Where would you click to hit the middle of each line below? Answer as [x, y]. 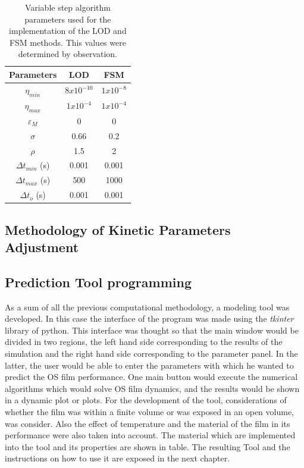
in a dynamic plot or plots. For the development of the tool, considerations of [146, 400]
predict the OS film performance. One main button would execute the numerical [151, 377]
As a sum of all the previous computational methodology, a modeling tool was [147, 307]
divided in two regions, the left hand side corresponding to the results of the [144, 342]
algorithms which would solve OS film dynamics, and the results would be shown [152, 388]
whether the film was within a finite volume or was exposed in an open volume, [150, 411]
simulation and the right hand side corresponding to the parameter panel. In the [151, 353]
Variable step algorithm [68, 7]
